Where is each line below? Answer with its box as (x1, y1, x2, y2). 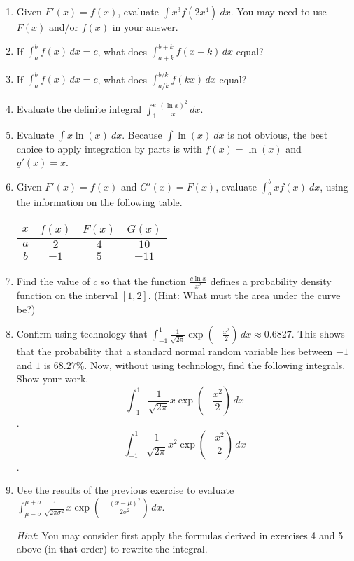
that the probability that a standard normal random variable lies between (16, 344, 333, 359)
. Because (122, 127, 162, 141)
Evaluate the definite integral (16, 102, 142, 116)
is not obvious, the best (227, 127, 328, 141)
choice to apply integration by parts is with (16, 141, 202, 155)
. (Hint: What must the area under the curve (148, 288, 341, 303)
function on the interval (16, 288, 118, 303)
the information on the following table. (16, 195, 183, 209)
